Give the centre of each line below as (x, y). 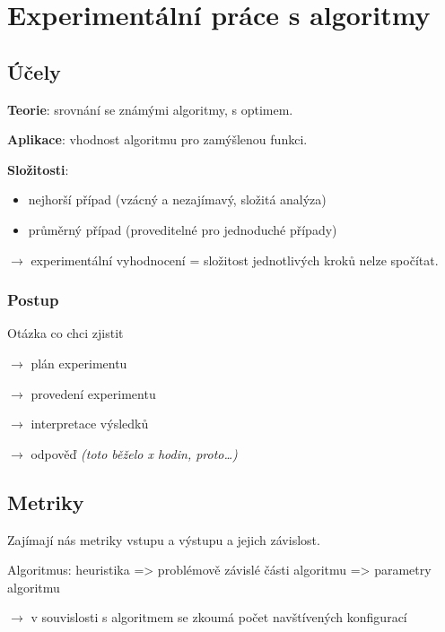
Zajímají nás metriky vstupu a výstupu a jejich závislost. (164, 539)
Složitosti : (38, 169)
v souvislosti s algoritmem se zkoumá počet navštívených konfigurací (219, 617)
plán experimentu (79, 363)
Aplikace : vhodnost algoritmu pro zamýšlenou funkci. (157, 139)
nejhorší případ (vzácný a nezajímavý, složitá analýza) (177, 199)
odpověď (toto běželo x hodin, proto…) (134, 453)
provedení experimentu (93, 393)
